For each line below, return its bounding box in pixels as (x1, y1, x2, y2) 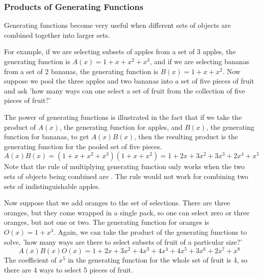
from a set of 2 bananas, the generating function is (4, 66, 158, 76)
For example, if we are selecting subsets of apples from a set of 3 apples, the (4, 46, 236, 57)
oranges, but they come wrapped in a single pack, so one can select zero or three (4, 207, 250, 217)
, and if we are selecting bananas (149, 56, 250, 66)
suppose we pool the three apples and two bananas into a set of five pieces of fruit (4, 76, 255, 86)
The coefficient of (4, 255, 57, 265)
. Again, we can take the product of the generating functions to (53, 226, 247, 237)
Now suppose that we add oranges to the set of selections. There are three (4, 197, 230, 208)
